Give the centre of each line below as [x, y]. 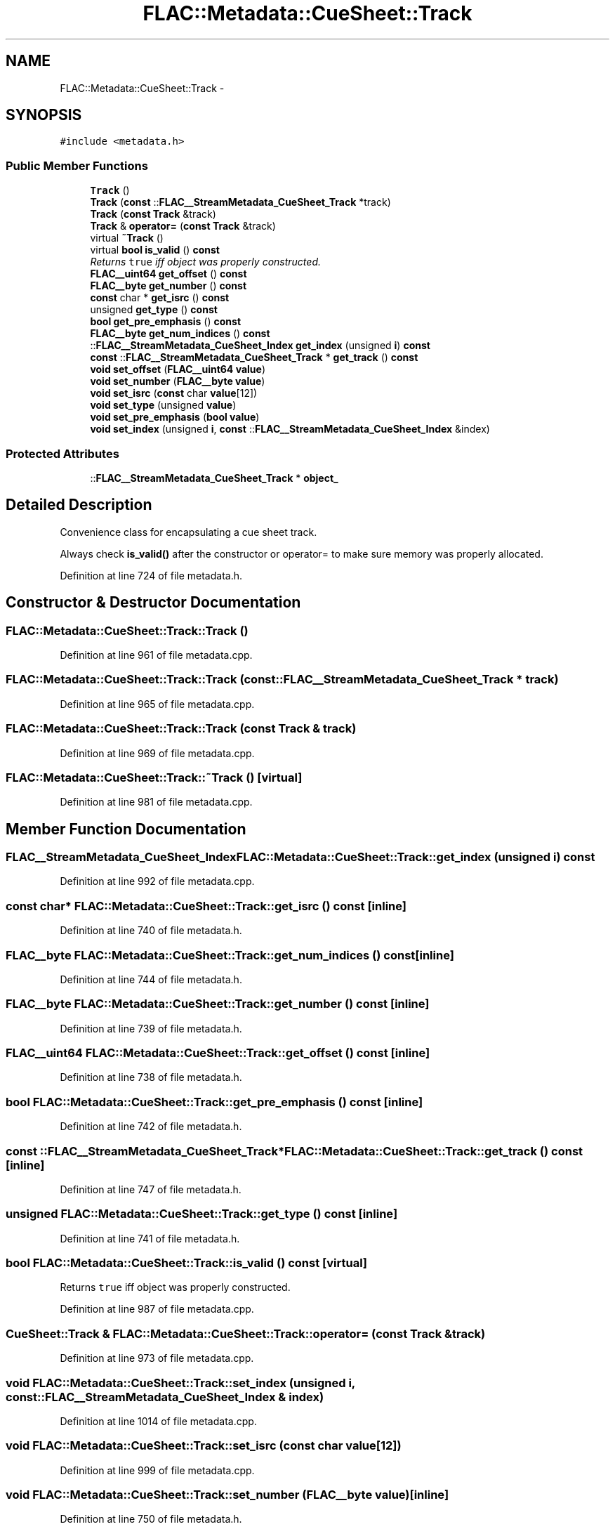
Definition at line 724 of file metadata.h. [151, 575]
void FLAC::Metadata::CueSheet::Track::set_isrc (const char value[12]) [204, 1446]
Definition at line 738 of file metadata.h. [151, 1077]
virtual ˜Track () [127, 238]
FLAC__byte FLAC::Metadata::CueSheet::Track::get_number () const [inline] [218, 1004]
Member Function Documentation [126, 829]
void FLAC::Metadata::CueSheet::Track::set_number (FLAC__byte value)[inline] [227, 1495]
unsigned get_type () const [154, 310]
